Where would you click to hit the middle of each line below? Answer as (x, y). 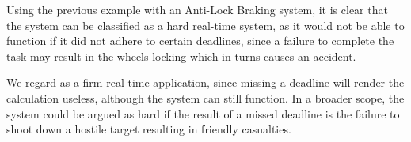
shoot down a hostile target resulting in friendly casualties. (149, 129)
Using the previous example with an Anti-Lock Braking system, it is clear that (197, 9)
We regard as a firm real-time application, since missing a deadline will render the (205, 82)
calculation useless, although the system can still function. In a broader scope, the (205, 97)
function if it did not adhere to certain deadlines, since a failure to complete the (200, 41)
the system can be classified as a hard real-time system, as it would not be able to (205, 25)
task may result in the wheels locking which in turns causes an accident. (181, 56)
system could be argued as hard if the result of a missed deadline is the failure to (203, 113)
